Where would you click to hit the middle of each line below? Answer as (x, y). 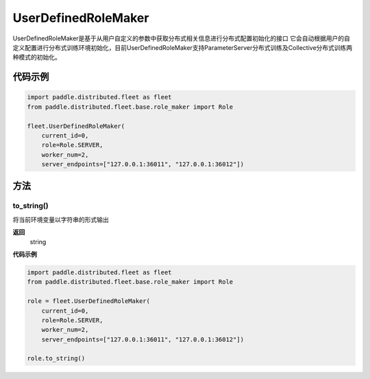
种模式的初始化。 (37, 57)
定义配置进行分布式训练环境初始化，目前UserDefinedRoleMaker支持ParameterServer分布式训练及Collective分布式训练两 (183, 47)
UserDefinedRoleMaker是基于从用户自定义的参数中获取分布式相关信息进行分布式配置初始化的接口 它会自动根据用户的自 (182, 38)
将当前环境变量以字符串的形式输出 (61, 220)
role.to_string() (56, 358)
